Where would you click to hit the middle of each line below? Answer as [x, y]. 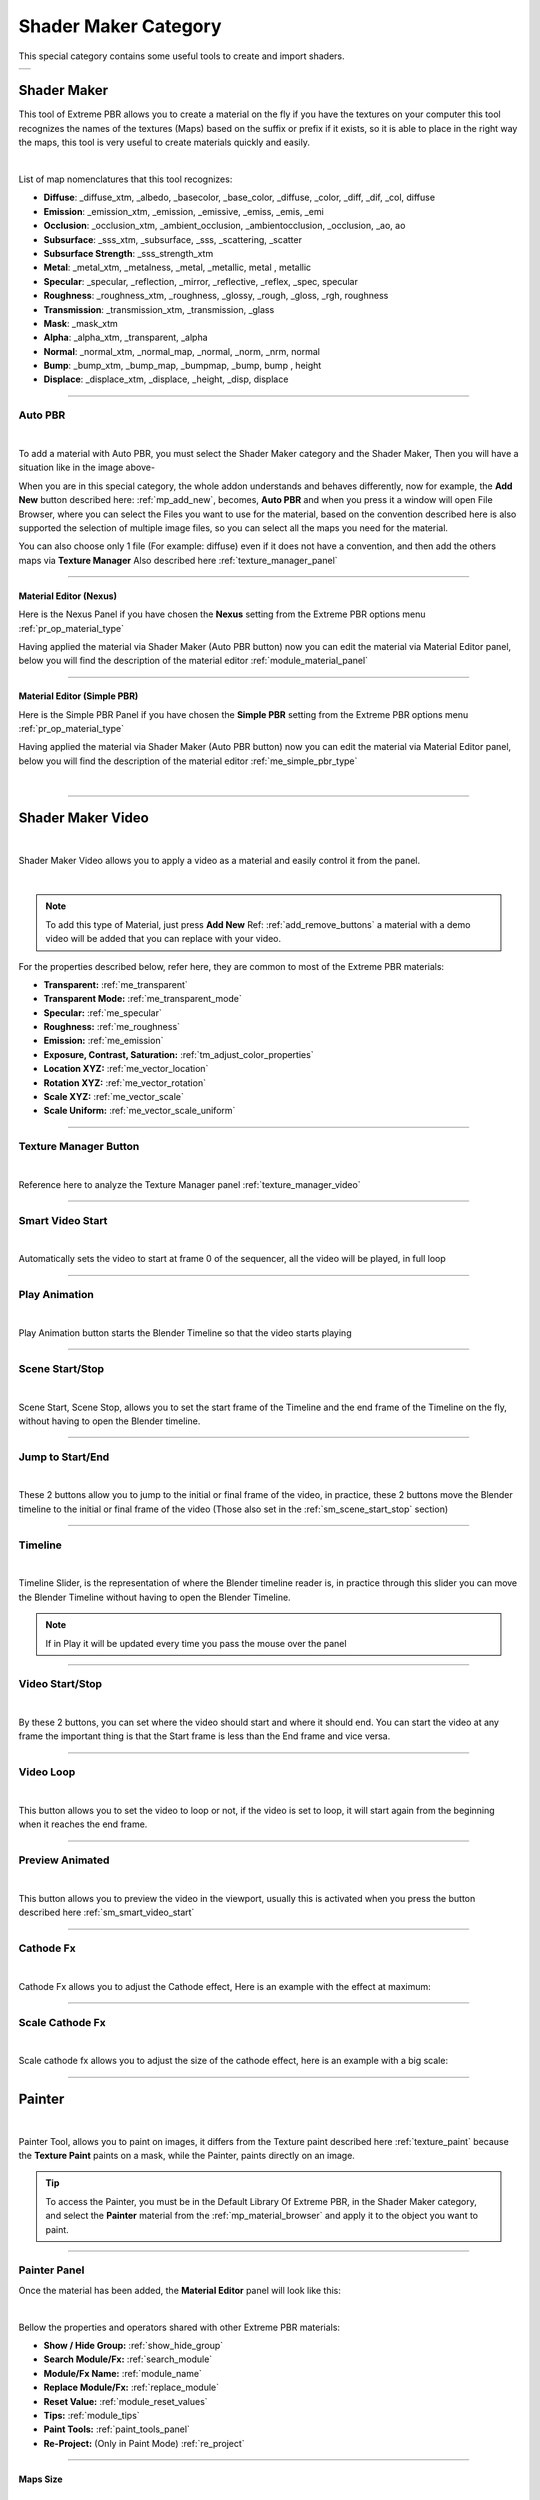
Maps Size [41, 2479]
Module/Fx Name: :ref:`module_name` [122, 2373]
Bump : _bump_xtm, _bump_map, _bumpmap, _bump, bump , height [182, 366]
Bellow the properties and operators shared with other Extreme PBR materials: [179, 2327]
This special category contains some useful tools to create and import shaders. [181, 56]
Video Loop [47, 1772]
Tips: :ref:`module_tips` [91, 2415]
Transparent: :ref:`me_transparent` [116, 984]
